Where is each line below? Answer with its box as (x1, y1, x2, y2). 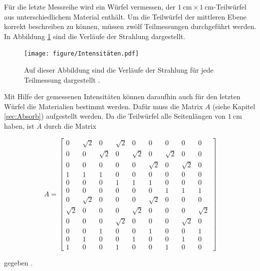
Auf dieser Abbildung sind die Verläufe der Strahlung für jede (24, 65, 214, 75)
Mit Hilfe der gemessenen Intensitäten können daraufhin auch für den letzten (4, 91, 240, 102)
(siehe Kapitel (212, 101, 255, 111)
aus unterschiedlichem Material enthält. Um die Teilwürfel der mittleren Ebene (4, 11, 246, 22)
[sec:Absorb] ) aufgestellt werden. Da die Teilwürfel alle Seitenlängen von (4, 111, 226, 121)
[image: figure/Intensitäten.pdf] (24, 50, 139, 58)
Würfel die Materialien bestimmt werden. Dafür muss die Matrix (4, 101, 203, 111)
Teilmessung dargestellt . (24, 74, 100, 85)
